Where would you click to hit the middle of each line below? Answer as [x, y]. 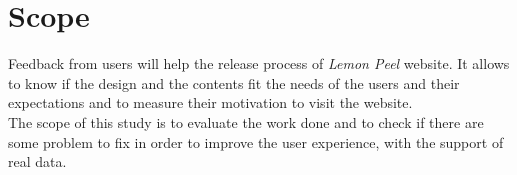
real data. [37, 161]
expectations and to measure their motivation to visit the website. [210, 102]
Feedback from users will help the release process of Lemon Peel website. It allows [259, 63]
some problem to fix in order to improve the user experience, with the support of [256, 141]
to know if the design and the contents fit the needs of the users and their [234, 82]
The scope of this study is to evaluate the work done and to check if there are [246, 121]
